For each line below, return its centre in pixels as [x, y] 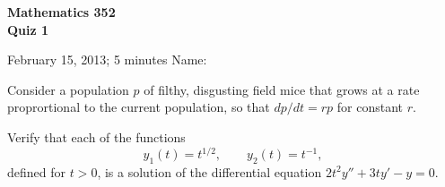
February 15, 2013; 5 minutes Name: [107, 59]
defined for [37, 171]
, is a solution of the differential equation [209, 171]
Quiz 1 [28, 29]
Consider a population [68, 89]
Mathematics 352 [61, 12]
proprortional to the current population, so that [139, 107]
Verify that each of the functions [96, 136]
